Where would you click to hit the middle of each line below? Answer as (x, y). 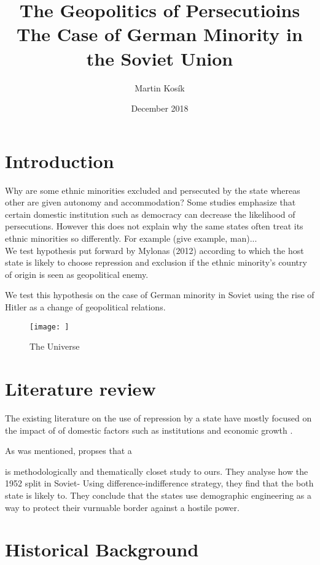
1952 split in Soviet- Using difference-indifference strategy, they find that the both (159, 483)
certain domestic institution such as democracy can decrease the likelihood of (150, 214)
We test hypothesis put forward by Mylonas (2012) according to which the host (154, 250)
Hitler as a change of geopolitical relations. (85, 306)
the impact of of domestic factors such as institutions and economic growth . (149, 430)
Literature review (80, 388)
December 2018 (160, 108)
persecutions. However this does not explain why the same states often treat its (154, 226)
